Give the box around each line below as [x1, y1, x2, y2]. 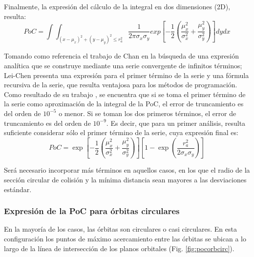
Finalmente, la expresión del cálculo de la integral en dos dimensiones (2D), [4, 1, 231, 11]
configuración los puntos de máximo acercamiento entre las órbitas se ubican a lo [4, 234, 246, 244]
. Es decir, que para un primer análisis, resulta [106, 118, 246, 128]
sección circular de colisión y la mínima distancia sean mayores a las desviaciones [4, 175, 247, 185]
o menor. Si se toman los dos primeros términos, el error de [59, 108, 236, 118]
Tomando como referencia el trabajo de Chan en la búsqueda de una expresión [4, 51, 239, 61]
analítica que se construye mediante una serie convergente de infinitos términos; [4, 60, 242, 70]
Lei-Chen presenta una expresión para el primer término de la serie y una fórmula [4, 70, 249, 80]
